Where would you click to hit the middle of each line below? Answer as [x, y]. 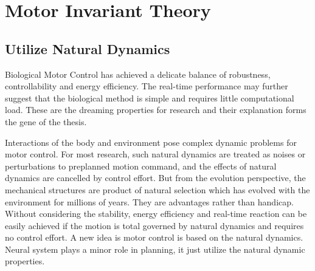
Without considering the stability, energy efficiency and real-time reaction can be [156, 214]
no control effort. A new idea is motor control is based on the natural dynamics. [154, 237]
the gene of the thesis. [46, 121]
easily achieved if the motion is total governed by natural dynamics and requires [154, 225]
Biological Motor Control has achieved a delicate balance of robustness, [138, 74]
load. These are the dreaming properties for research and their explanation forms [156, 110]
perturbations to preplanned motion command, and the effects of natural [141, 166]
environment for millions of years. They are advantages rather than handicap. [149, 201]
